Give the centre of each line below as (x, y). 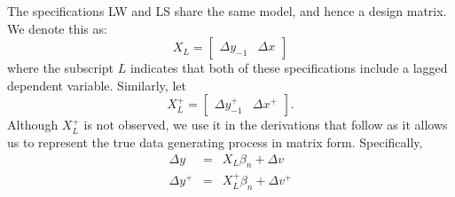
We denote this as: (57, 28)
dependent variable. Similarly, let (97, 85)
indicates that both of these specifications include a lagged (289, 68)
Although (33, 125)
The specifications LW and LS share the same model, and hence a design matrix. (227, 11)
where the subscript (61, 68)
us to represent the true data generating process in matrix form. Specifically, (215, 142)
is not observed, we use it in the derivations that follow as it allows (266, 125)
